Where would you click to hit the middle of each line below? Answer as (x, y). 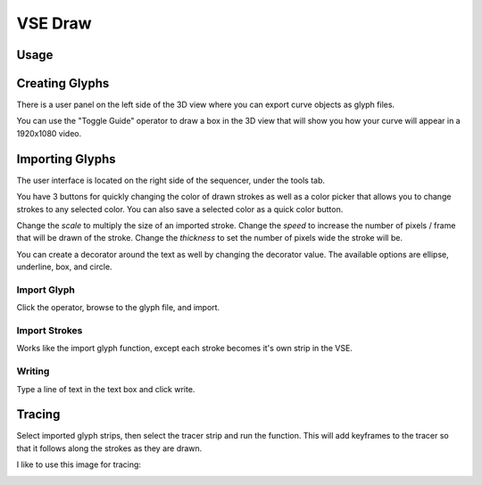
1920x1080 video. (49, 133)
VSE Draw (54, 23)
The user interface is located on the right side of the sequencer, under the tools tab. (171, 180)
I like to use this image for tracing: (79, 464)
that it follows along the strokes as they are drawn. (109, 448)
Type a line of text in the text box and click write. (106, 389)
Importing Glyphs (66, 159)
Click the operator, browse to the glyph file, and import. (118, 308)
